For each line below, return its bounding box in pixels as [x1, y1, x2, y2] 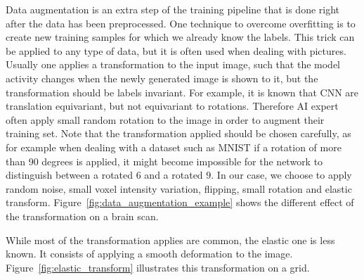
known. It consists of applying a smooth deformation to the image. [6, 246, 293, 261]
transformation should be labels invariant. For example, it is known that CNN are [6, 84, 359, 99]
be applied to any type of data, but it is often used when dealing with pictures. [6, 43, 346, 58]
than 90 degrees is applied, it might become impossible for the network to [6, 153, 323, 168]
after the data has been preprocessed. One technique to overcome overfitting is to [6, 15, 356, 30]
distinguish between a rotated [6, 167, 134, 182]
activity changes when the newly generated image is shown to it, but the [6, 70, 318, 85]
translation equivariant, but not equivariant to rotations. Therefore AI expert [6, 98, 339, 113]
